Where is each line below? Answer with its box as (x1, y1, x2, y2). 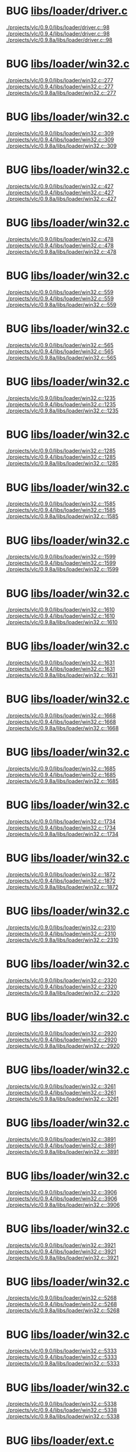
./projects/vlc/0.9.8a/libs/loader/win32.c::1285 (6, 460, 119, 467)
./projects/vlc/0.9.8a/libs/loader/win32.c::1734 (6, 831, 119, 837)
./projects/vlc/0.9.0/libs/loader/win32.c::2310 (6, 923, 116, 931)
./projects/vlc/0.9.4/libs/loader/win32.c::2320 (6, 983, 117, 990)
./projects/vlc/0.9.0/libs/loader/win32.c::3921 (6, 1242, 116, 1249)
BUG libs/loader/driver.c (6, 4, 128, 18)
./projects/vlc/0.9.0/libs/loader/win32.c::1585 (6, 500, 116, 507)
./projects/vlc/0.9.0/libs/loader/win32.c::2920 (6, 1029, 117, 1037)
